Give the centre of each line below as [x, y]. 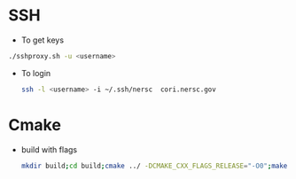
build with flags [49, 149]
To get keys [42, 40]
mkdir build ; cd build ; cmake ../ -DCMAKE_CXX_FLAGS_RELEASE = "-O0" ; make [154, 166]
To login [36, 73]
